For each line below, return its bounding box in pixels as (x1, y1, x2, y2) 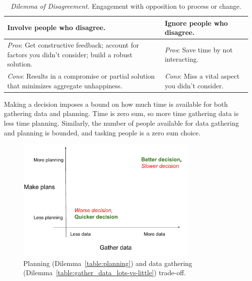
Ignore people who (164, 17, 228, 28)
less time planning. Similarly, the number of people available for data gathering (4, 117, 239, 128)
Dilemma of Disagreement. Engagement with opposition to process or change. (11, 1, 241, 11)
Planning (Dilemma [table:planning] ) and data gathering (23, 258, 192, 268)
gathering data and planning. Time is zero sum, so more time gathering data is (4, 108, 239, 118)
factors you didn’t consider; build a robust (7, 49, 133, 59)
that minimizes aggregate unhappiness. (7, 80, 123, 90)
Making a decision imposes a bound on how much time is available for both (4, 99, 228, 109)
